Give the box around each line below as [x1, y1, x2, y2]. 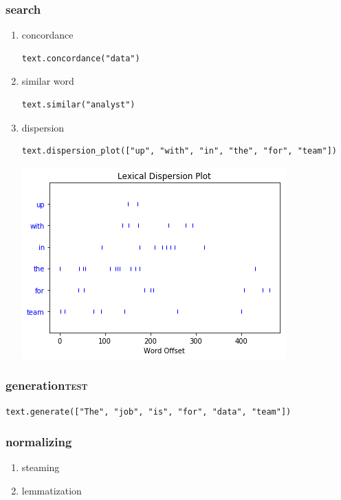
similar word [21, 74, 74, 88]
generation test [5, 377, 88, 394]
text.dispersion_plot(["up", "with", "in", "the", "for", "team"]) [21, 146, 337, 156]
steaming [21, 460, 60, 475]
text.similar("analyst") [21, 100, 135, 110]
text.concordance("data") [21, 53, 140, 63]
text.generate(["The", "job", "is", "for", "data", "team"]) [5, 406, 291, 417]
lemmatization [21, 483, 82, 497]
